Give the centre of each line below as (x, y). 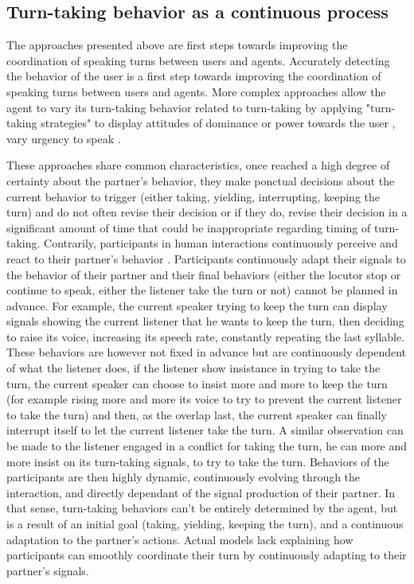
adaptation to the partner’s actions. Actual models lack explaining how (180, 539)
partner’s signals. (48, 570)
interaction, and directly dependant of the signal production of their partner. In (201, 492)
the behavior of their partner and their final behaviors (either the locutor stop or (204, 274)
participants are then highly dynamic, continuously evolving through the (184, 477)
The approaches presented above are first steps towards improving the (177, 45)
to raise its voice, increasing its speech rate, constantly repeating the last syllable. (206, 336)
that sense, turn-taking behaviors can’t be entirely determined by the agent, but (202, 508)
